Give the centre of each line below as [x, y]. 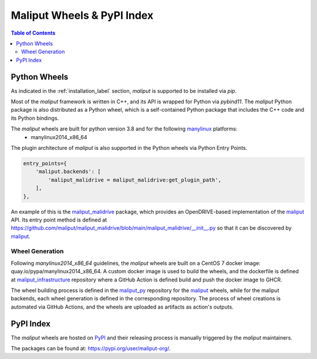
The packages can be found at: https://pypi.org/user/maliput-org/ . [91, 348]
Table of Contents [33, 33]
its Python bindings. [35, 118]
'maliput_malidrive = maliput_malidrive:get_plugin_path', [135, 180]
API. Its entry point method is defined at [59, 220]
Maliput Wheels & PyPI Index [82, 15]
